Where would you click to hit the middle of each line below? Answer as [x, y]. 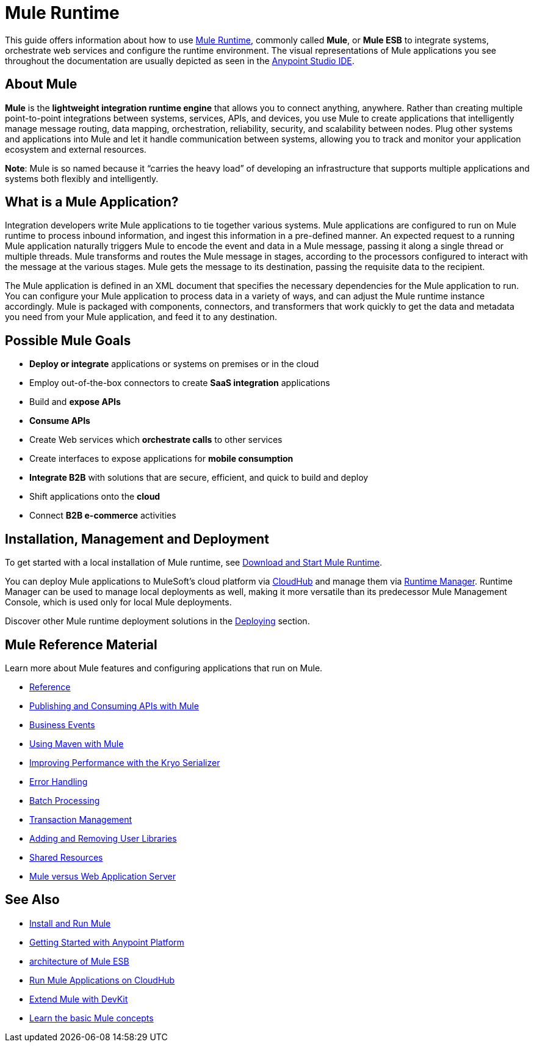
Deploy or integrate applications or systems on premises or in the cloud [174, 364]
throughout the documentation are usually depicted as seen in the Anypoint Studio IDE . [180, 60]
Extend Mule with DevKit [79, 999]
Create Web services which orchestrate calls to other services [156, 440]
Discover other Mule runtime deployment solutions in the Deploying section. [157, 621]
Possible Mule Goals [68, 340]
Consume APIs [60, 421]
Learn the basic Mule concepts [92, 1018]
